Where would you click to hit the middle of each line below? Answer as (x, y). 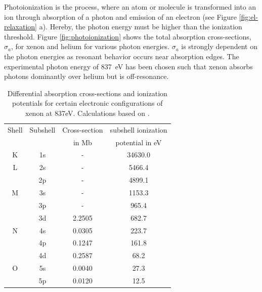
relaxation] (21, 27)
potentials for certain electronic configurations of (88, 103)
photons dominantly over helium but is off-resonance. (86, 76)
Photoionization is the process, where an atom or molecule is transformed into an (130, 7)
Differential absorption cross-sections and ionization (87, 93)
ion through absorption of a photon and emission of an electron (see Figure (120, 16)
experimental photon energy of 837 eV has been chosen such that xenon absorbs (128, 66)
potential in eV (139, 142)
